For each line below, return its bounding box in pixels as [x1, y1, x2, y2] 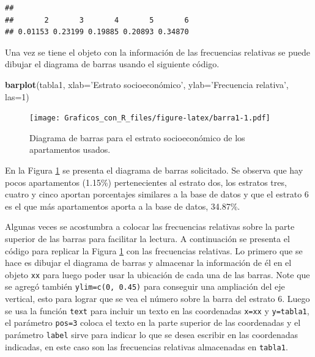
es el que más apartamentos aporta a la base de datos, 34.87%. [5, 199, 240, 212]
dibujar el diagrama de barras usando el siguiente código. [5, 57, 220, 70]
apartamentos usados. [29, 143, 111, 156]
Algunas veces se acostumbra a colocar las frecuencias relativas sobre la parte [5, 220, 295, 233]
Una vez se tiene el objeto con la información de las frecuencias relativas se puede [5, 45, 310, 58]
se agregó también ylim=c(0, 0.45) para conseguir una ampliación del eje [5, 280, 285, 293]
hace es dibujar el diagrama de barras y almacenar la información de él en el [5, 256, 292, 269]
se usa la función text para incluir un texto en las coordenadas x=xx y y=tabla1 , [5, 304, 309, 317]
